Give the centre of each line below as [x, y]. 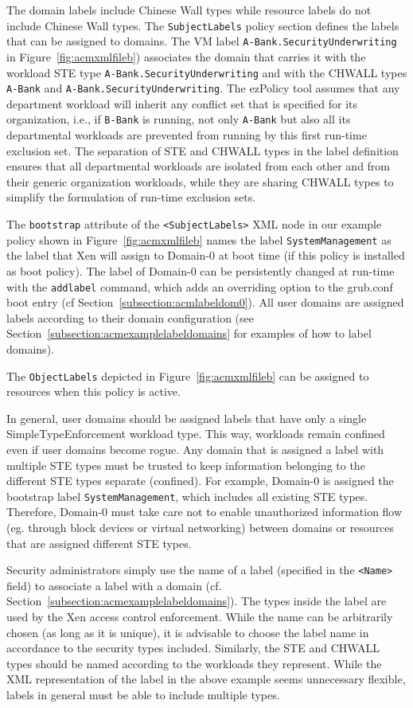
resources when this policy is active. [94, 391]
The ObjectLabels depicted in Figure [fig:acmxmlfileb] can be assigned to [188, 376]
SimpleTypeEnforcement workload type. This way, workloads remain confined [196, 434]
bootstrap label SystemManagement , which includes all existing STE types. [187, 496]
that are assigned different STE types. [99, 543]
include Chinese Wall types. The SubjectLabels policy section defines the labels [203, 25]
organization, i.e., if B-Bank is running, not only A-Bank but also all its [179, 119]
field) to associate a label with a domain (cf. [114, 585]
